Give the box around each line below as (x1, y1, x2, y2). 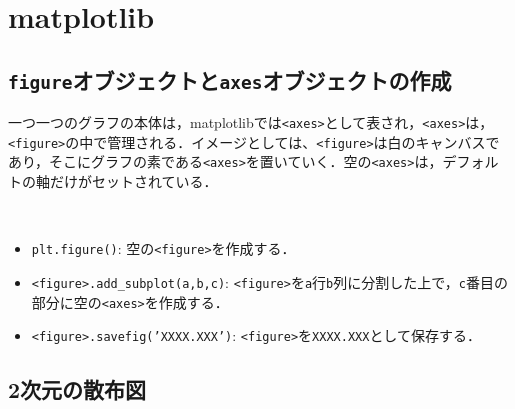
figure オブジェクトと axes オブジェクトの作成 (8, 64, 452, 95)
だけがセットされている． (49, 171, 218, 192)
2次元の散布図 (8, 374, 147, 405)
